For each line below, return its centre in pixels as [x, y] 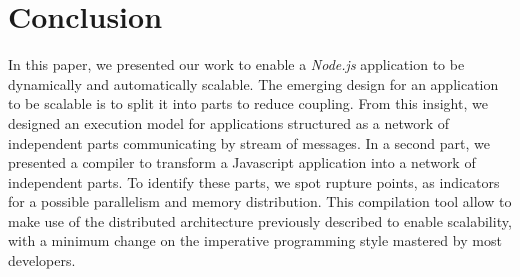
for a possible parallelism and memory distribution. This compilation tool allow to [260, 201]
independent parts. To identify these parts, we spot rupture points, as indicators [254, 181]
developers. [42, 260]
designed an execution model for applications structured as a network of [229, 122]
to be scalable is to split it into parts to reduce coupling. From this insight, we [248, 103]
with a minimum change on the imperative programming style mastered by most [255, 240]
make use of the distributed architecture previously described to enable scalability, [260, 220]
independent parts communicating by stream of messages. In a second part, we [249, 142]
